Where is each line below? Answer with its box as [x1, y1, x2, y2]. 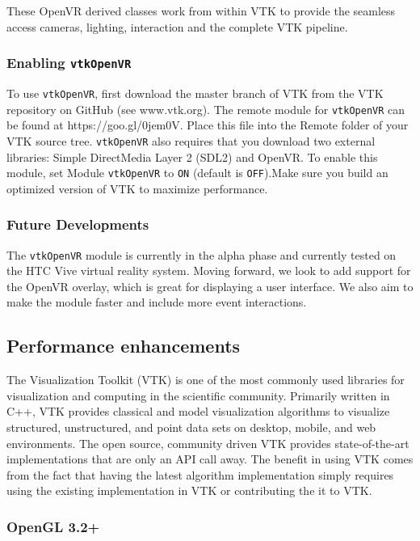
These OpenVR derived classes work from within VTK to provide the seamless [6, 2, 396, 19]
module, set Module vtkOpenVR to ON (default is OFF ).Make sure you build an [6, 164, 388, 181]
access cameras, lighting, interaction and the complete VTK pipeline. [6, 18, 348, 35]
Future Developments [6, 214, 149, 235]
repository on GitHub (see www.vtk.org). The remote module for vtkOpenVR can [6, 100, 405, 117]
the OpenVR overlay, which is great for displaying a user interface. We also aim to [6, 277, 414, 294]
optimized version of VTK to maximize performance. [6, 180, 268, 197]
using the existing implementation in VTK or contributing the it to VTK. [6, 482, 372, 499]
